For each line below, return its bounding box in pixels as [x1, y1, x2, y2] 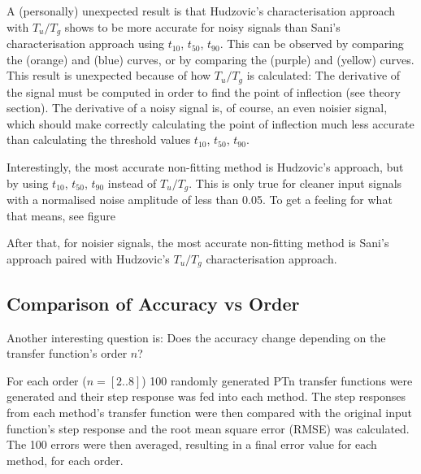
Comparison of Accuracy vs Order [7, 290, 300, 315]
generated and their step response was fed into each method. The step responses [7, 388, 406, 405]
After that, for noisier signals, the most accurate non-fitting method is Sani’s [7, 234, 389, 251]
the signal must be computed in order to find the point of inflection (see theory [7, 83, 401, 100]
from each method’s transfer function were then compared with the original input [7, 403, 412, 420]
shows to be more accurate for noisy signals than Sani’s [64, 18, 341, 35]
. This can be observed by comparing [219, 35, 404, 52]
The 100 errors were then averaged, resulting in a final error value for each [7, 436, 377, 453]
